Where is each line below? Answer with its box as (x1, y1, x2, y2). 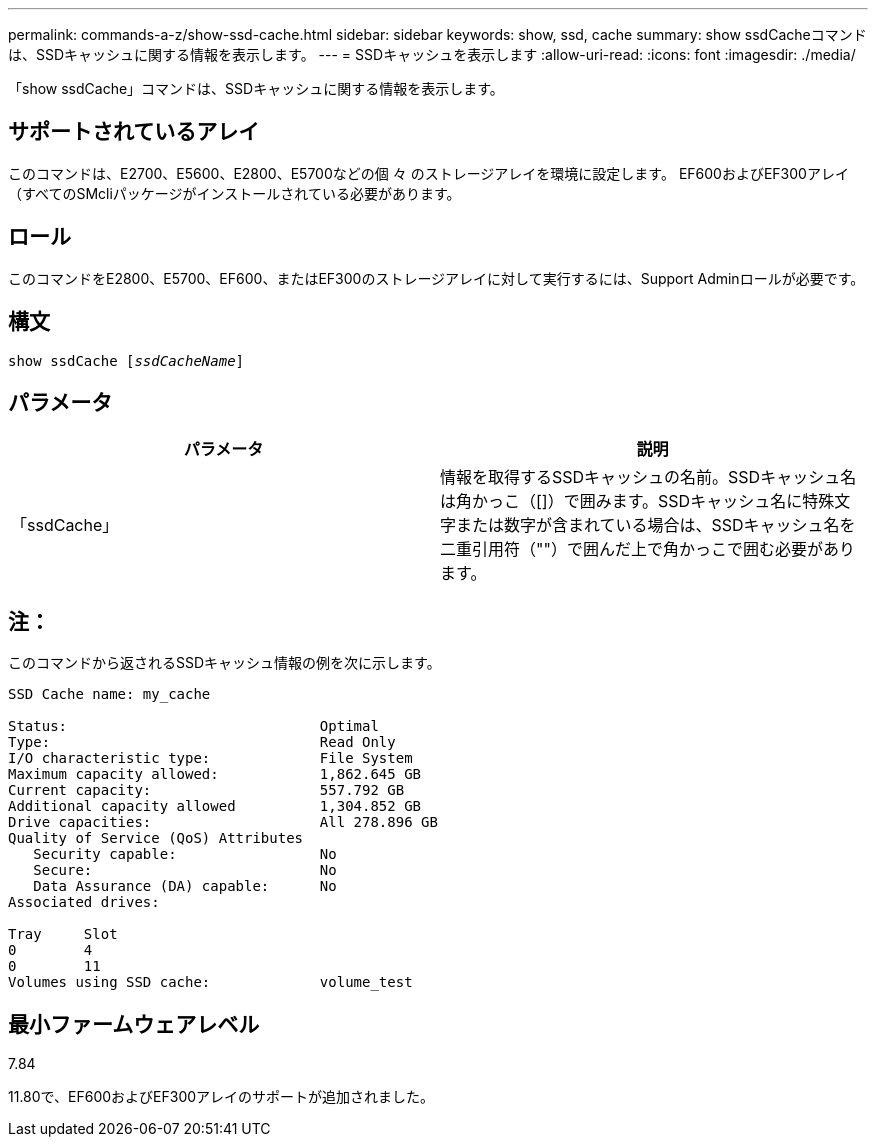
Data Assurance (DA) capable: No (33, 878, 337, 895)
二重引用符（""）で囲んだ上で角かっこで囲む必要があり (440, 539, 855, 560)
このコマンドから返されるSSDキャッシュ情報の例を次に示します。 (8, 654, 441, 672)
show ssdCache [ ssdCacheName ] (8, 352, 245, 369)
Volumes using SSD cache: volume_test (8, 974, 413, 991)
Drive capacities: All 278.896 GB (8, 814, 438, 831)
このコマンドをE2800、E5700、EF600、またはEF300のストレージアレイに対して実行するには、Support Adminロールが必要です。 (8, 269, 865, 287)
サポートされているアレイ (8, 119, 260, 145)
